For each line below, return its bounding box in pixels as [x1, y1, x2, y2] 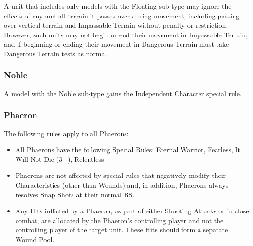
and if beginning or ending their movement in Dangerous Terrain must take [4, 39, 229, 49]
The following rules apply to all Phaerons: [4, 128, 129, 138]
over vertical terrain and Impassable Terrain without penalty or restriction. [4, 20, 228, 30]
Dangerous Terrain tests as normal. [4, 48, 109, 58]
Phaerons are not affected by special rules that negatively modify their [15, 170, 226, 180]
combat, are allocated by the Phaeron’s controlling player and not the [15, 215, 224, 225]
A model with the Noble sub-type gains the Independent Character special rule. [4, 88, 242, 98]
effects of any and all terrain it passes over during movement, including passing [4, 10, 239, 20]
